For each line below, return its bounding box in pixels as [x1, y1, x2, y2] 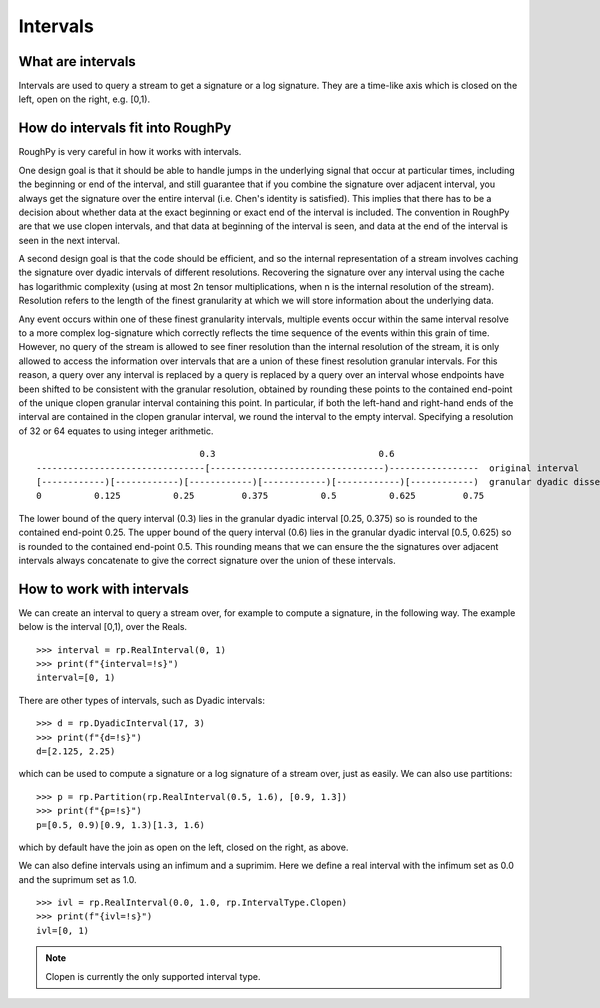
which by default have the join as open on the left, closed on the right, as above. [18, 841, 349, 853]
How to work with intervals [18, 580, 189, 597]
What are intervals [18, 53, 137, 70]
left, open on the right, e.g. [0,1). [18, 93, 150, 105]
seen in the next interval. [18, 234, 120, 246]
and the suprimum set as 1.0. [18, 873, 137, 885]
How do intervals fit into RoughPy [18, 120, 232, 137]
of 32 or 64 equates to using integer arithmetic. [18, 425, 214, 437]
